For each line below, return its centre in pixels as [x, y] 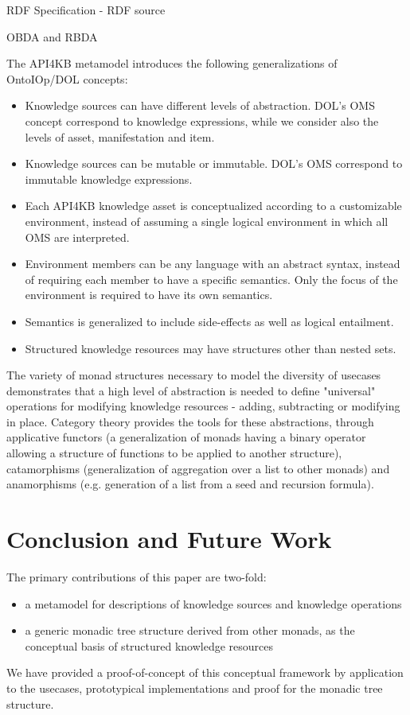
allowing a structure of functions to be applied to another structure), [174, 453]
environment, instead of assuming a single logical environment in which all [207, 221]
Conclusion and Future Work [169, 539]
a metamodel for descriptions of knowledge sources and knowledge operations [213, 603]
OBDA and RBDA [52, 36]
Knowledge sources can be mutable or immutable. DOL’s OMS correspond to [214, 163]
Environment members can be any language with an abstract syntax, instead [213, 264]
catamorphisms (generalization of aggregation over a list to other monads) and [198, 468]
